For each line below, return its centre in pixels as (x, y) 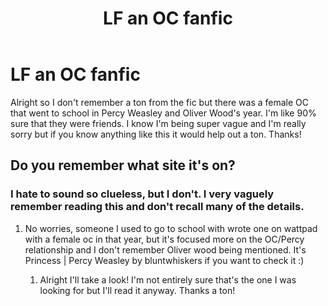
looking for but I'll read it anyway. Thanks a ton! (137, 290)
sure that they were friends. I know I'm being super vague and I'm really (158, 123)
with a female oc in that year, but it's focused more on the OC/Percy (164, 239)
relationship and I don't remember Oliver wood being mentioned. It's (165, 249)
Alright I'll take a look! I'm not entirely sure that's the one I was (168, 279)
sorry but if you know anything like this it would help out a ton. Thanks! (156, 134)
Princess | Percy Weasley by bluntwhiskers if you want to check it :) (164, 260)
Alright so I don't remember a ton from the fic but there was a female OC (160, 102)
